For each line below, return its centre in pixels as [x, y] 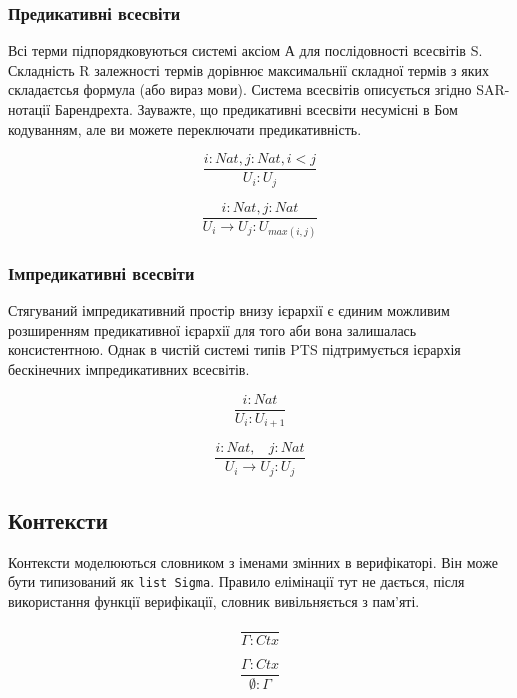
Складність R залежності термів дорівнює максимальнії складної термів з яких [249, 69]
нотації [29, 109]
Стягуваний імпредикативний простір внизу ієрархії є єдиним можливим [229, 310]
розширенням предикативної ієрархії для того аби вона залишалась [212, 329]
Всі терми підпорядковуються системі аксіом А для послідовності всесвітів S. [245, 50]
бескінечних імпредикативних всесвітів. [129, 368]
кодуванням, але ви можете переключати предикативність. [185, 128]
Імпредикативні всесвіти [101, 272]
